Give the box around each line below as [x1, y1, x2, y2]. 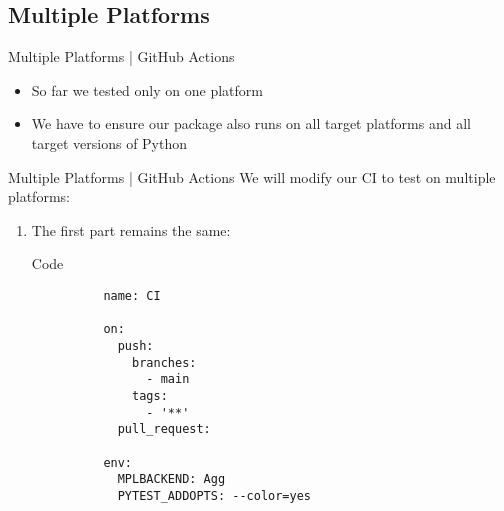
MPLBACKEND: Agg [117, 472, 226, 487]
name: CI [103, 288, 161, 303]
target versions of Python [31, 132, 188, 153]
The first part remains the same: [31, 219, 231, 240]
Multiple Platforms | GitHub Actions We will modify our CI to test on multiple [8, 166, 496, 187]
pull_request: [117, 422, 211, 437]
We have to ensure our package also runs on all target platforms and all [31, 113, 471, 134]
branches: [132, 355, 197, 370]
